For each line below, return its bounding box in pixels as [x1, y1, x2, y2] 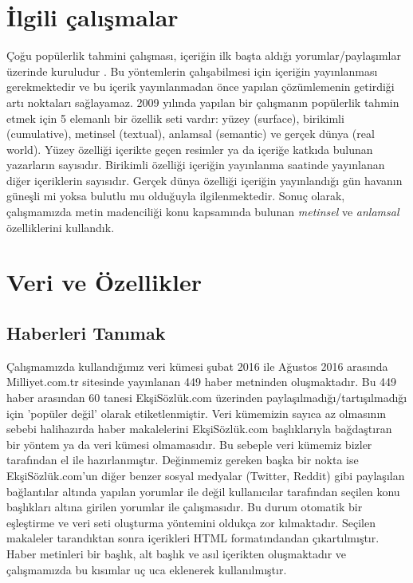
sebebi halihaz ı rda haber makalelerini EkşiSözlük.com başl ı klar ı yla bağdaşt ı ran [6, 420, 392, 437]
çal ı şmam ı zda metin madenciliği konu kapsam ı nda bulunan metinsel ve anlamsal [6, 203, 399, 220]
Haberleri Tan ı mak [6, 321, 166, 345]
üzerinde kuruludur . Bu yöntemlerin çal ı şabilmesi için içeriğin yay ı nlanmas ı [6, 62, 378, 79]
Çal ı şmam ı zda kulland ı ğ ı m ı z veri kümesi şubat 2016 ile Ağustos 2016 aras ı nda [6, 357, 388, 374]
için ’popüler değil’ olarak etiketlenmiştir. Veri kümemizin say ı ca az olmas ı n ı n [6, 404, 387, 421]
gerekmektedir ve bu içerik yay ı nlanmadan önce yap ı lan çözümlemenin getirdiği [6, 78, 395, 95]
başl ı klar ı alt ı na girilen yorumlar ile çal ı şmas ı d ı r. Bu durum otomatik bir [6, 498, 363, 515]
